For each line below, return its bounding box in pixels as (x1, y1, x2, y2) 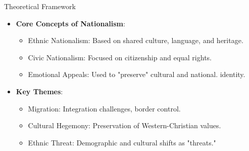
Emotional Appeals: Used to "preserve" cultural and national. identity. (28, 69, 245, 80)
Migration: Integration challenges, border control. (28, 103, 181, 114)
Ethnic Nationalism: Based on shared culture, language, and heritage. (28, 35, 243, 46)
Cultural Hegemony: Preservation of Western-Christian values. (28, 120, 221, 131)
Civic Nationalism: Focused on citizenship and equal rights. (28, 52, 212, 62)
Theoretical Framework (4, 1, 76, 11)
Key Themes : (16, 86, 63, 96)
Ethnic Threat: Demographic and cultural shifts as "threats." (28, 137, 216, 147)
